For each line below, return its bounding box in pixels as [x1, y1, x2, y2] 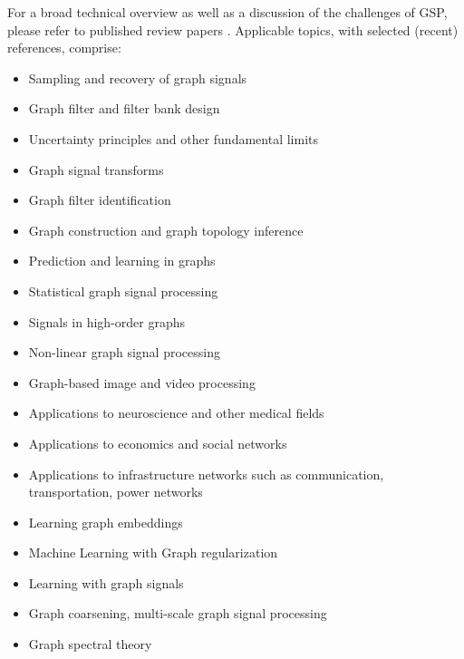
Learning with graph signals [28, 573, 184, 592]
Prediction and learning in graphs [28, 251, 216, 270]
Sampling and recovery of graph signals [28, 68, 247, 87]
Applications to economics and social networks [28, 433, 287, 452]
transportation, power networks [28, 482, 203, 501]
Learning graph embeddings [28, 512, 183, 531]
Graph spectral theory [28, 635, 152, 654]
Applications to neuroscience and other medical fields [28, 403, 324, 422]
